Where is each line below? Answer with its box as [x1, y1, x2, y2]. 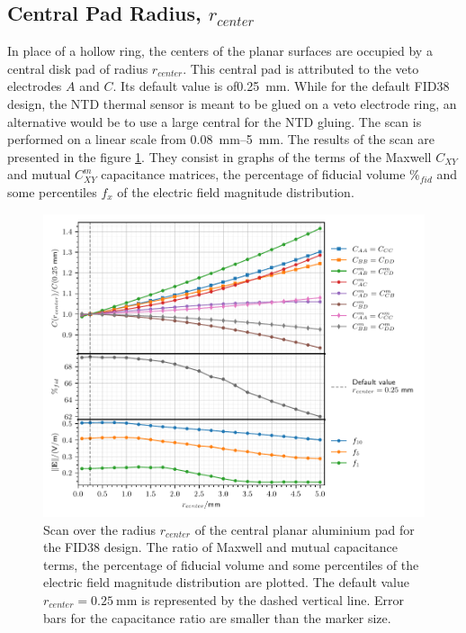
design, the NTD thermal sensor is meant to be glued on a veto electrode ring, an [7, 94, 457, 113]
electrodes [7, 77, 62, 95]
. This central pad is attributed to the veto [183, 59, 419, 77]
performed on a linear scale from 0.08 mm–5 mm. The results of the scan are [7, 130, 435, 149]
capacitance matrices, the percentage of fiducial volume [101, 165, 406, 184]
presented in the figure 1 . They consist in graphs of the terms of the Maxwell [7, 147, 432, 166]
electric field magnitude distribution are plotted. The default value [43, 573, 410, 592]
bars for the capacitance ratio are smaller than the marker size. [43, 608, 391, 627]
